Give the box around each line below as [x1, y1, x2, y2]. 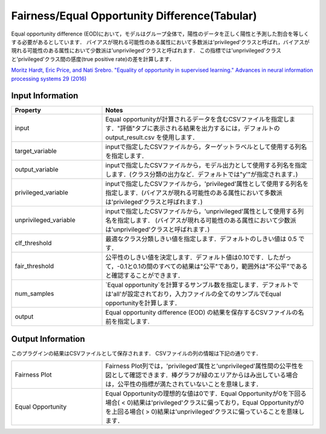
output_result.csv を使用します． [105, 133, 199, 142]
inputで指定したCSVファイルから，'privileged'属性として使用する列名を [105, 180, 309, 188]
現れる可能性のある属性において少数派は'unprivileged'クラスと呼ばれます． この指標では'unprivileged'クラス [11, 47, 282, 54]
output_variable [14, 165, 59, 174]
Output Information [11, 334, 86, 344]
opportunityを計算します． [105, 299, 181, 307]
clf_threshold [14, 239, 52, 247]
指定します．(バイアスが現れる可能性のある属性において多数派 [105, 189, 283, 197]
